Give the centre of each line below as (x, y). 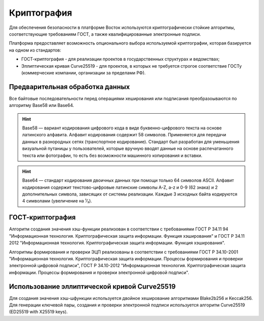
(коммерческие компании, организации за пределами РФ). (84, 73)
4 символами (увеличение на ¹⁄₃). (57, 201)
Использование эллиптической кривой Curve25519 (92, 286)
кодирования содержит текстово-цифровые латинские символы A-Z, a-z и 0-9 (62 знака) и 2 (120, 187)
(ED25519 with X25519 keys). (38, 312)
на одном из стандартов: (35, 50)
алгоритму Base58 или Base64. (42, 105)
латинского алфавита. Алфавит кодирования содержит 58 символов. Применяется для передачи (124, 135)
